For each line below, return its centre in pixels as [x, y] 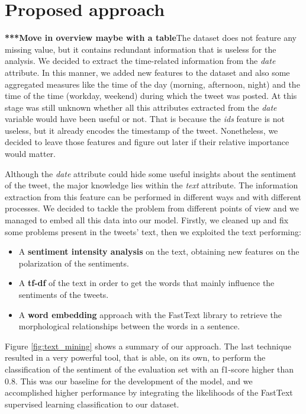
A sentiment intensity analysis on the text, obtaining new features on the [159, 251]
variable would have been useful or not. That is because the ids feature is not [145, 119]
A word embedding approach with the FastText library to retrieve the [150, 314]
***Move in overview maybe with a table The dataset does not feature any [151, 38]
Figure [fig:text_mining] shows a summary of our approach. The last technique [148, 346]
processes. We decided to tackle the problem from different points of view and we [152, 208]
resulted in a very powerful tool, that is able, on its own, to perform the [135, 357]
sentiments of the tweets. [64, 294]
